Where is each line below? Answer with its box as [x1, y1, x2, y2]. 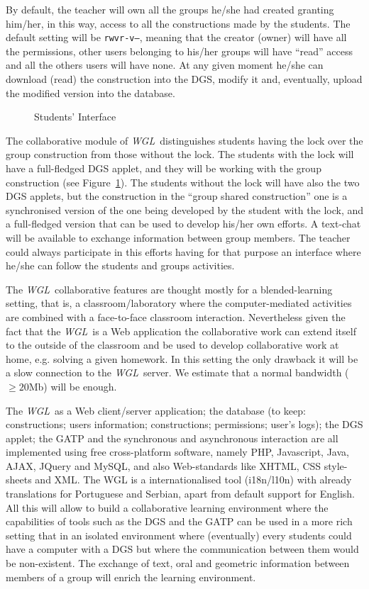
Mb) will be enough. [28, 378, 117, 393]
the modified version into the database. [6, 85, 175, 100]
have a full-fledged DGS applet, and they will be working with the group [6, 161, 321, 175]
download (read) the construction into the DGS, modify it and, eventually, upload [6, 72, 363, 86]
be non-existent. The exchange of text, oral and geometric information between [6, 556, 350, 571]
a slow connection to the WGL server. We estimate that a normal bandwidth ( [6, 365, 349, 380]
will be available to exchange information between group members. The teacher [6, 230, 351, 245]
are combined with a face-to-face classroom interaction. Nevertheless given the [6, 309, 346, 324]
